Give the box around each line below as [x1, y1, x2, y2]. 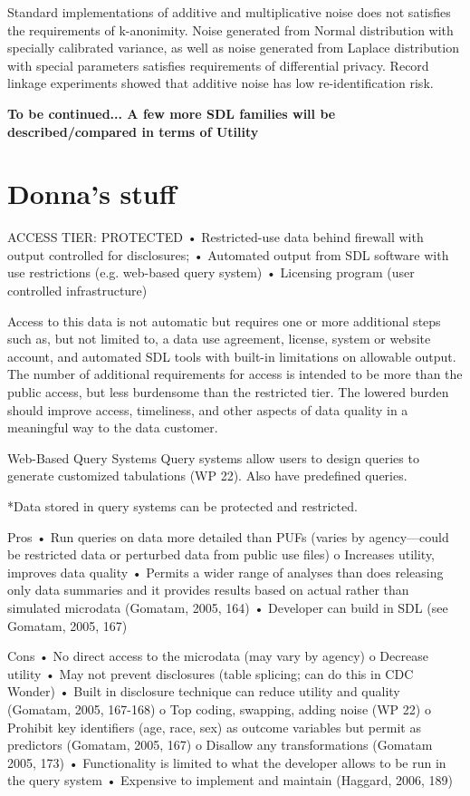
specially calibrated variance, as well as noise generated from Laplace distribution [7, 38, 459, 57]
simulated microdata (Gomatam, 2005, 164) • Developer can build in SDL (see [7, 597, 448, 616]
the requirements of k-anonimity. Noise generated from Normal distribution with [7, 20, 454, 39]
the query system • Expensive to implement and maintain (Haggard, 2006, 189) [7, 771, 454, 790]
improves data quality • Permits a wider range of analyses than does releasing [7, 562, 444, 581]
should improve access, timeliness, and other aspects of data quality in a [7, 400, 408, 419]
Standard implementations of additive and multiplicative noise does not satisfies [7, 3, 451, 21]
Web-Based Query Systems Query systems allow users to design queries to [7, 448, 419, 467]
